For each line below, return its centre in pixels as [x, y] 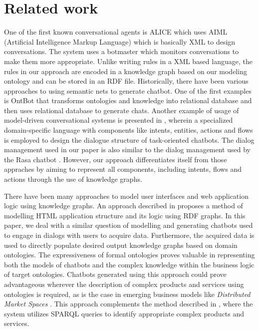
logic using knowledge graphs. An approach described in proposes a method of [124, 206]
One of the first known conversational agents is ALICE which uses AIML [116, 32]
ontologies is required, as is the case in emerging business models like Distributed [127, 294]
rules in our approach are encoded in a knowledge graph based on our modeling [126, 71]
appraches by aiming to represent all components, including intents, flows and [123, 169]
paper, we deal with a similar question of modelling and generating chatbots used [129, 225]
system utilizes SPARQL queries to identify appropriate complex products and [124, 313]
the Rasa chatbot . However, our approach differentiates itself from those [116, 159]
